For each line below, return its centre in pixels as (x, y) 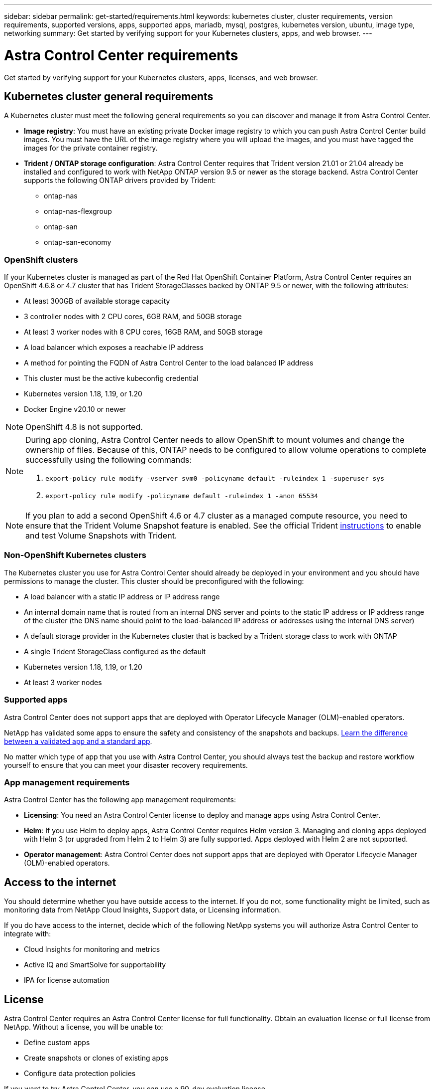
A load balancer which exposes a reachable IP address (114, 348)
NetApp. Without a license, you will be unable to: (84, 1027)
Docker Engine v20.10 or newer (75, 409)
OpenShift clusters (41, 260)
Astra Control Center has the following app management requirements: (120, 800)
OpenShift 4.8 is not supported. (84, 427)
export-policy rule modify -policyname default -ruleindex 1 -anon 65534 (182, 496)
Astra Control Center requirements (121, 55)
